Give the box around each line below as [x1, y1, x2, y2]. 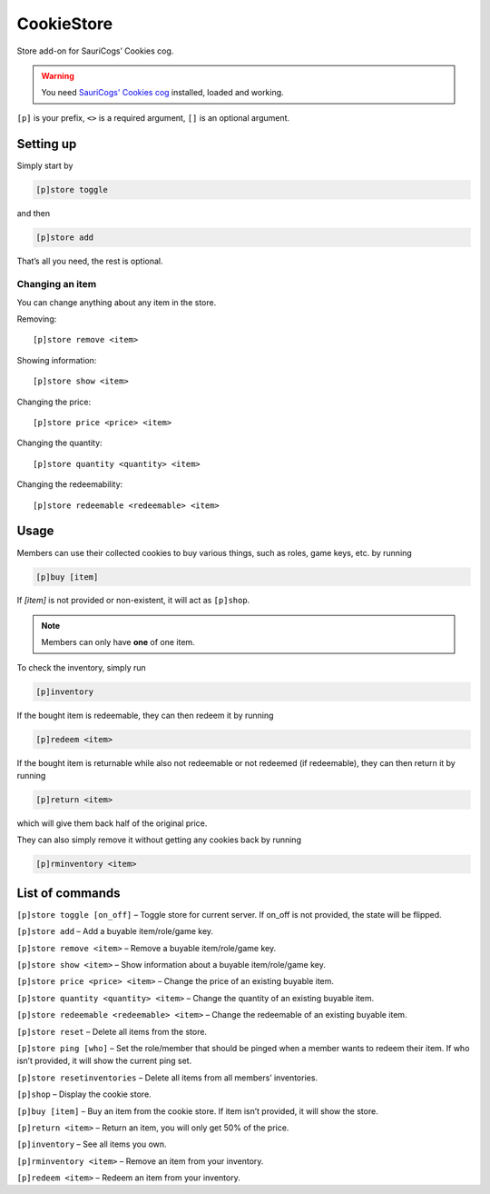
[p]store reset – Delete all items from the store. [16, 1026, 208, 1037]
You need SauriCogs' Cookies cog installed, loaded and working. [41, 87, 285, 98]
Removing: [16, 313, 57, 324]
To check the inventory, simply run [16, 662, 147, 672]
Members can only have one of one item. [41, 637, 195, 648]
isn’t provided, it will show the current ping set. [16, 1055, 192, 1067]
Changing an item [16, 278, 97, 291]
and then [16, 207, 50, 218]
